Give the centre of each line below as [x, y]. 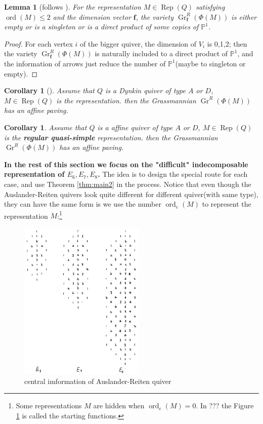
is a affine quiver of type [135, 127]
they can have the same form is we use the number [83, 204]
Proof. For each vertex [38, 43]
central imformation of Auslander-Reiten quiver [98, 381]
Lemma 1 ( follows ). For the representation [73, 7]
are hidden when [119, 406]
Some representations [49, 406]
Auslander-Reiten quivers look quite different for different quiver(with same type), [131, 194]
